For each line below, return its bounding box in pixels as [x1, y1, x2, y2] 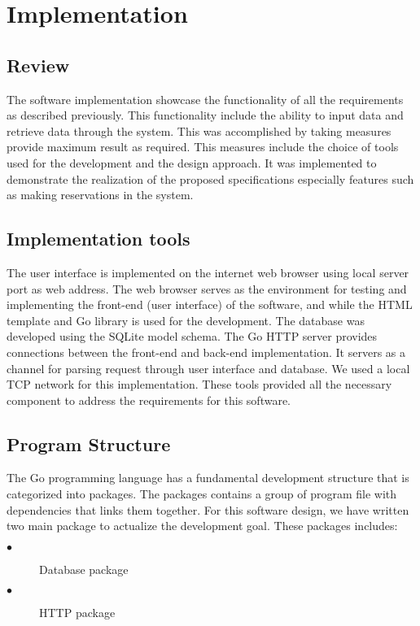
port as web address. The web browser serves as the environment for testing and [7, 280, 407, 297]
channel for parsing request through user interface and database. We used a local [7, 359, 410, 376]
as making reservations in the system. [7, 186, 194, 203]
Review [7, 52, 70, 77]
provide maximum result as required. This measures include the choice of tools [7, 138, 399, 155]
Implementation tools [7, 226, 190, 251]
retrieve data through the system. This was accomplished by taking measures [7, 122, 392, 139]
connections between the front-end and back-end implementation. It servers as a [7, 343, 405, 360]
